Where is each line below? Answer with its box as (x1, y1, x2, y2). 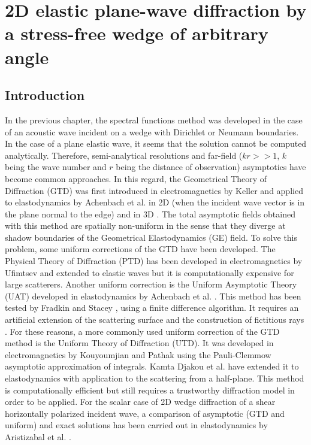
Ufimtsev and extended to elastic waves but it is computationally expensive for (5, 266, 294, 278)
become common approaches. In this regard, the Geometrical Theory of (5, 172, 267, 184)
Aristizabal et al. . (5, 430, 71, 443)
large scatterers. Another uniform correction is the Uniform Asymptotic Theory (5, 278, 297, 290)
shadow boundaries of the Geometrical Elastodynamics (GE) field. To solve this (5, 231, 298, 243)
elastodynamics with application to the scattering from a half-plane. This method (5, 372, 304, 385)
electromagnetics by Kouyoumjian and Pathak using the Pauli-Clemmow (5, 348, 271, 361)
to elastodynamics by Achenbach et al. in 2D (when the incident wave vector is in (5, 196, 305, 208)
